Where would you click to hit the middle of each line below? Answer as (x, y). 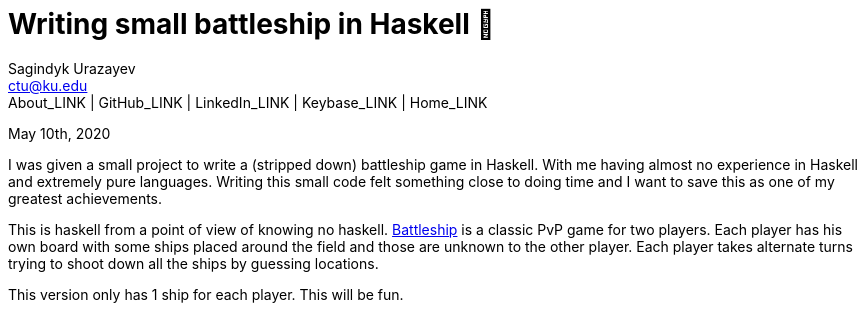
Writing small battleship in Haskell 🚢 (251, 24)
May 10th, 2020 (59, 133)
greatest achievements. (85, 198)
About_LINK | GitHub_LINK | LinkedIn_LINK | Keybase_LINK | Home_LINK (248, 102)
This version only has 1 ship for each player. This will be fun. (206, 294)
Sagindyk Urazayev (72, 68)
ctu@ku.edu (48, 85)
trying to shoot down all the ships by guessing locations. (193, 263)
